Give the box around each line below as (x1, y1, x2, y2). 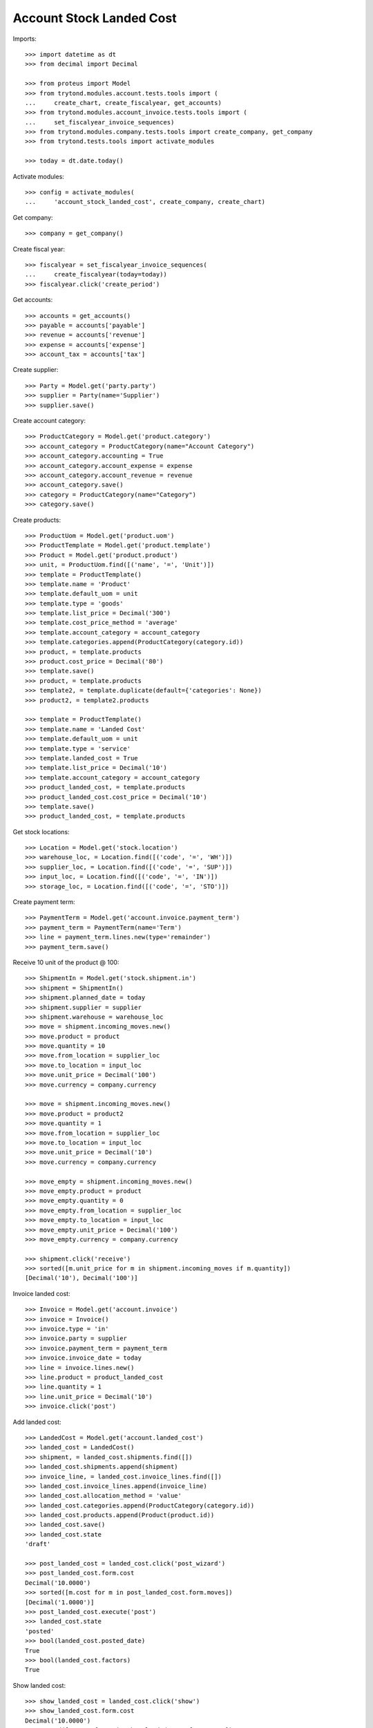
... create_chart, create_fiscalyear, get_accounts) (25, 99, 222, 106)
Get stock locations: (12, 827, 70, 836)
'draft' (25, 1540, 51, 1548)
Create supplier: (12, 366, 59, 374)
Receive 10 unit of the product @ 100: (12, 958, 119, 966)
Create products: (12, 516, 61, 524)
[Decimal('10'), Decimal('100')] (25, 1274, 138, 1282)
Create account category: (12, 417, 86, 425)
